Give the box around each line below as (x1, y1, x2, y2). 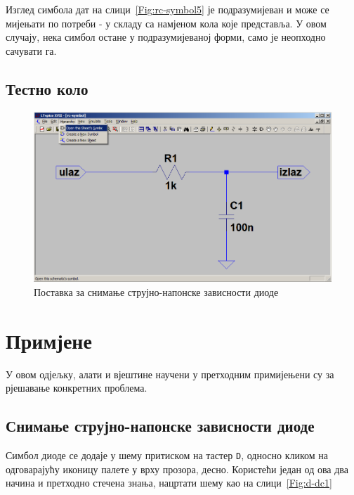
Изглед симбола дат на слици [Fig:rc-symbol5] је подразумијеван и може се (6, 2, 329, 16)
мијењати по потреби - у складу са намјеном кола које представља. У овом (6, 15, 327, 30)
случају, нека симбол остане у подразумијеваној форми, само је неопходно (6, 30, 326, 44)
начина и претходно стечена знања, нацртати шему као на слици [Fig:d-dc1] (6, 475, 332, 490)
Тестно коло (6, 77, 88, 99)
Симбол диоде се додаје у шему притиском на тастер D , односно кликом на (6, 448, 328, 463)
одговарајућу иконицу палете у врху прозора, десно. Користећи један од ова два (6, 461, 349, 476)
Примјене (6, 326, 92, 354)
